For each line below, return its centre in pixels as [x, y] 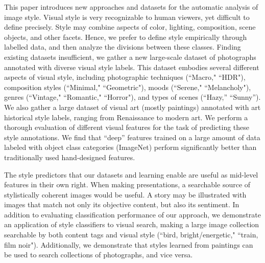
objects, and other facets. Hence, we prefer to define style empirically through [126, 37]
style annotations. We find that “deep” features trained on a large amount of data [132, 137]
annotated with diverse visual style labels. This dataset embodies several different [132, 67]
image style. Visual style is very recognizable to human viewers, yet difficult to [127, 17]
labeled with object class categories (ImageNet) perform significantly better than [130, 147]
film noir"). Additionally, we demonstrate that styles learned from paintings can [129, 244]
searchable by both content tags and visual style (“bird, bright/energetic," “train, [131, 235]
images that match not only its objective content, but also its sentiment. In [122, 204]
